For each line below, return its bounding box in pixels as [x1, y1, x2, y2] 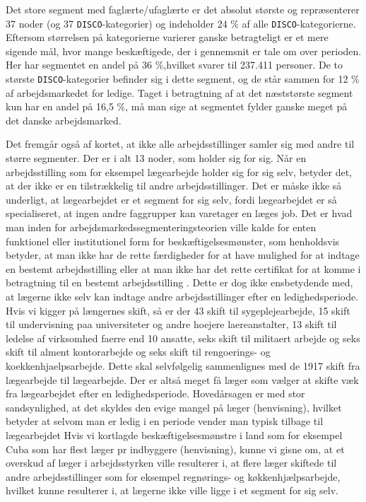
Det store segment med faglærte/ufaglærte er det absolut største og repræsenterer [6, 2, 360, 16]
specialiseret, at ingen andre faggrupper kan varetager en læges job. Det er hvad [6, 206, 353, 221]
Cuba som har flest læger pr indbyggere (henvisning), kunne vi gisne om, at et [6, 441, 345, 456]
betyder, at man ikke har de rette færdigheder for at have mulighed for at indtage [6, 247, 360, 262]
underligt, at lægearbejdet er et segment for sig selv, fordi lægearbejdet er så [6, 192, 337, 206]
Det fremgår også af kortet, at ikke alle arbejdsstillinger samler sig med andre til [6, 136, 355, 151]
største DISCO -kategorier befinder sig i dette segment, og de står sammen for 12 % [6, 71, 360, 86]
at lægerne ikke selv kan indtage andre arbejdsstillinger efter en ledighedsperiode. [6, 289, 359, 303]
